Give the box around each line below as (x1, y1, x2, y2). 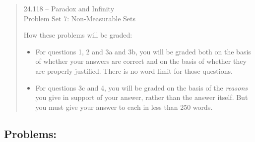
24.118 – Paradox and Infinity (23, 3, 115, 13)
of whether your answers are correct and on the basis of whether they (35, 56, 247, 66)
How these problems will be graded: (23, 30, 132, 40)
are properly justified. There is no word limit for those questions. (35, 65, 233, 76)
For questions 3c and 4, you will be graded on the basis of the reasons (35, 82, 248, 93)
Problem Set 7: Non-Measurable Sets (23, 13, 135, 23)
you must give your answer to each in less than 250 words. (35, 101, 213, 112)
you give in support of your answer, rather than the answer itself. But (35, 92, 248, 102)
